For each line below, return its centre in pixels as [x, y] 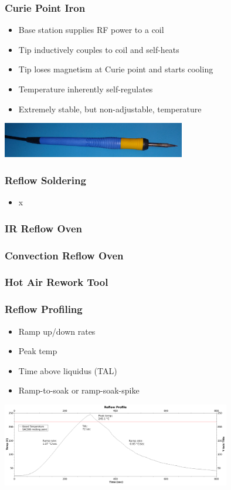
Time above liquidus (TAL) [68, 370]
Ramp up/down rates [57, 331]
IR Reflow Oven [44, 228]
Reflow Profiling [44, 309]
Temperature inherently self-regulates [86, 89]
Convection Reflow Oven [64, 255]
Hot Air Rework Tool [57, 282]
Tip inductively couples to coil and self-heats [99, 49]
